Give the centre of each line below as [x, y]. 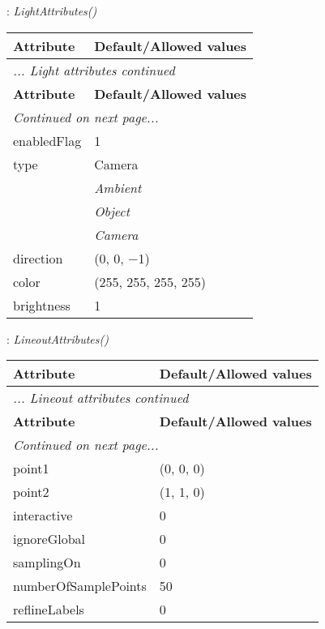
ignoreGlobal [49, 539]
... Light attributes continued [94, 70]
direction [38, 258]
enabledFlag [47, 140]
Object [112, 211]
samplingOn [47, 563]
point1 [31, 469]
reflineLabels [49, 610]
